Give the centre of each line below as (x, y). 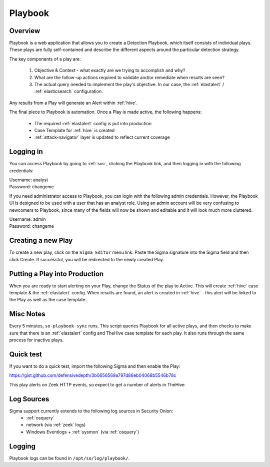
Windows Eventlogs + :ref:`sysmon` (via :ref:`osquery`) (83, 432)
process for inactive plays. (36, 340)
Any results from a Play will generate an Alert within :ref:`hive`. (73, 103)
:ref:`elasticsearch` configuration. (68, 91)
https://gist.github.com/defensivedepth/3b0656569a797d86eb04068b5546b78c (93, 375)
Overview (25, 31)
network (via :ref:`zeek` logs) (56, 425)
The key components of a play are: (45, 59)
